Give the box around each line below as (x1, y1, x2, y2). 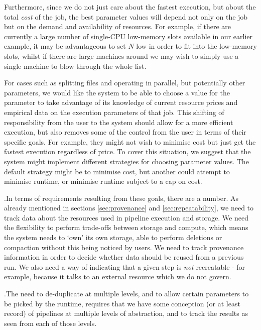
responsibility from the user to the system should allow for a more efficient (4, 117, 233, 127)
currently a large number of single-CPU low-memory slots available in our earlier (4, 31, 252, 41)
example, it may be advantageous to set (4, 41, 126, 51)
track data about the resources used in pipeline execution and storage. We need (4, 212, 248, 223)
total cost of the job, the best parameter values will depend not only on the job (4, 11, 248, 22)
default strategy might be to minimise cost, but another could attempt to (4, 166, 230, 176)
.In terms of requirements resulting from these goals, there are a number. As (4, 192, 239, 203)
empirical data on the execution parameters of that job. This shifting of (4, 106, 224, 117)
